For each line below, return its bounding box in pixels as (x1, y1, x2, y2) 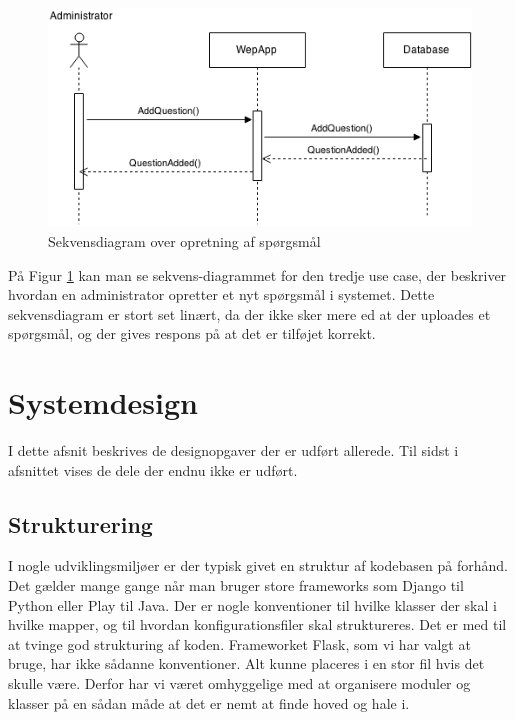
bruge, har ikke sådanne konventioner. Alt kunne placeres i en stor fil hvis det (8, 653, 485, 674)
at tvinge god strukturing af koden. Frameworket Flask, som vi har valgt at (8, 633, 471, 654)
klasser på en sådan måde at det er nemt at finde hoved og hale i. (8, 692, 410, 713)
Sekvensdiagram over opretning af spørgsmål (48, 230, 321, 251)
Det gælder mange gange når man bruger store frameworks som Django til (8, 575, 464, 596)
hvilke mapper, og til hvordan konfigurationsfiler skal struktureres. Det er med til (8, 614, 507, 635)
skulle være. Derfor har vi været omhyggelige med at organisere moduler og (8, 673, 471, 694)
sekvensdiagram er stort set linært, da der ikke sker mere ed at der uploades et (8, 303, 491, 324)
